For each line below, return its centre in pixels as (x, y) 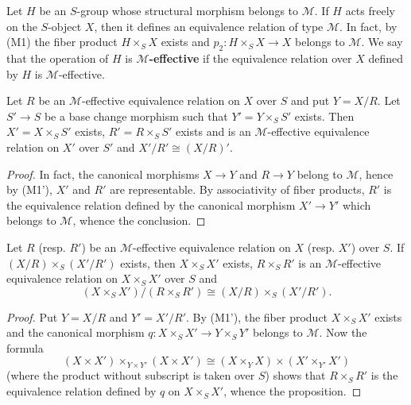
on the (22, 26)
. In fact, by (368, 26)
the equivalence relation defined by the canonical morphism (151, 204)
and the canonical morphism (76, 332)
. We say (382, 42)
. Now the (343, 332)
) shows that (295, 375)
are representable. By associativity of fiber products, (237, 189)
